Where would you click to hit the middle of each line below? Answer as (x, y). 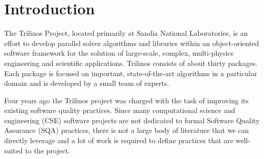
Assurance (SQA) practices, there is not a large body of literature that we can (127, 130)
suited (14, 150)
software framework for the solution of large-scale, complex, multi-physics (119, 53)
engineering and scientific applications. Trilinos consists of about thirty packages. (131, 63)
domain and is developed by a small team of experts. (87, 83)
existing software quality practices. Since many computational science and (120, 110)
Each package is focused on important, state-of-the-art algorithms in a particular (131, 73)
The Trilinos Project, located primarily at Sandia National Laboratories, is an (126, 33)
